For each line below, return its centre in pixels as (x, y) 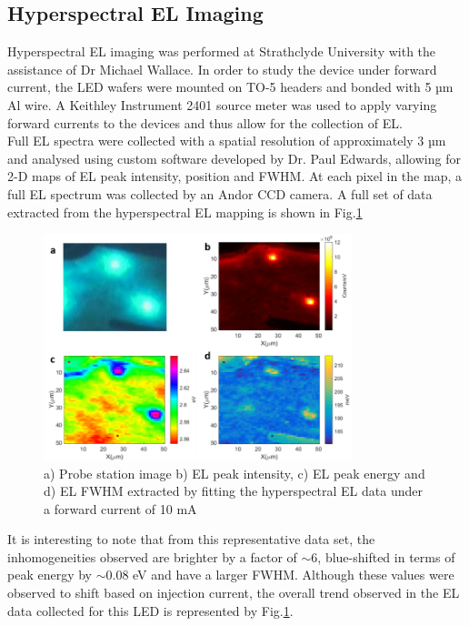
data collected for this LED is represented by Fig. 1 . (150, 610)
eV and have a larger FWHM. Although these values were (294, 575)
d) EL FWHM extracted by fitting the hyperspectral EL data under (233, 491)
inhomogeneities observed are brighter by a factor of (152, 556)
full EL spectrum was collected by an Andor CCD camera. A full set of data (220, 193)
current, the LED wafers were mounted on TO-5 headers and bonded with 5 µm (230, 87)
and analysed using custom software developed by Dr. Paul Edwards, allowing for (234, 158)
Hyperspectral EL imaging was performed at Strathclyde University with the (222, 51)
